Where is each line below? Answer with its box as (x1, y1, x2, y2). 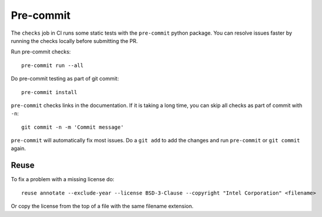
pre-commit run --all (21, 62, 84, 69)
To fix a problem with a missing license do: (11, 176, 115, 183)
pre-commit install (21, 89, 78, 95)
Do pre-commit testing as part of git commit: (11, 75, 119, 82)
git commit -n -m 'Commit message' (21, 123, 124, 131)
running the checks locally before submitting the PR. (11, 37, 138, 44)
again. (11, 145, 26, 152)
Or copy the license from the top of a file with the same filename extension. (11, 203, 194, 210)
